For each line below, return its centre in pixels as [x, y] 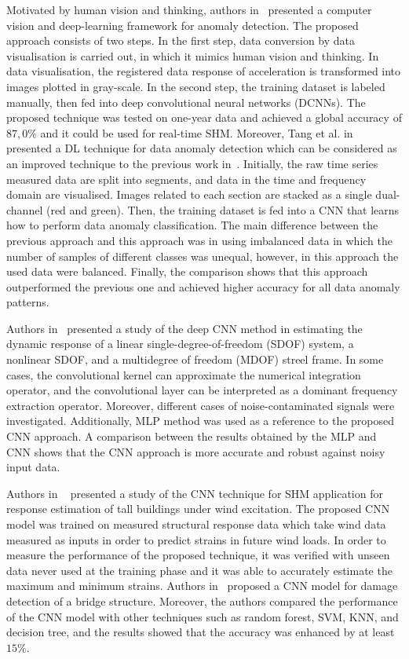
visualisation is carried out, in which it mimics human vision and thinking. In [193, 55]
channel [25, 209]
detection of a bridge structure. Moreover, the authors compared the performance [202, 600]
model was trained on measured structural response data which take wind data [196, 524]
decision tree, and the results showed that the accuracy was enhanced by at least [201, 632]
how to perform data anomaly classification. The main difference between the [192, 225]
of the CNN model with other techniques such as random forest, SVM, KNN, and [203, 616]
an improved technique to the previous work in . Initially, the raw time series [192, 163]
